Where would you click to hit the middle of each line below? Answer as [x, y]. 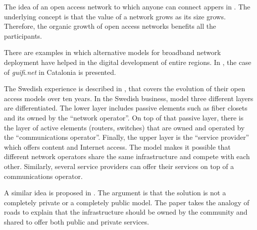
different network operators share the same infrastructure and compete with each [127, 156]
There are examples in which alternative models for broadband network [112, 52]
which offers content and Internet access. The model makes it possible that [117, 146]
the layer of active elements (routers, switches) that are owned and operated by [124, 127]
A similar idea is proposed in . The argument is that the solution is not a [115, 193]
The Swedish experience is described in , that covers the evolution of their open [125, 88]
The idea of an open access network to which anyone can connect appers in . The [127, 6]
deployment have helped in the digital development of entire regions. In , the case [128, 62]
